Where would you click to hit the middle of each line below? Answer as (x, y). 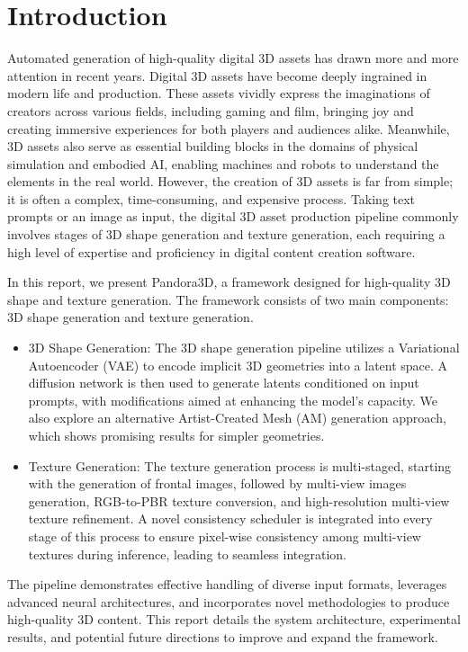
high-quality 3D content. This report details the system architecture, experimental (234, 619)
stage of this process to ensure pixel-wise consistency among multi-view (225, 536)
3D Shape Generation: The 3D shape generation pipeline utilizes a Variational (244, 348)
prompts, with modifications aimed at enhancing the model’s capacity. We (233, 400)
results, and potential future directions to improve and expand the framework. (223, 636)
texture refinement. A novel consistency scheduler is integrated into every (230, 518)
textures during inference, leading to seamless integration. (187, 554)
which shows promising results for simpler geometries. (176, 435)
